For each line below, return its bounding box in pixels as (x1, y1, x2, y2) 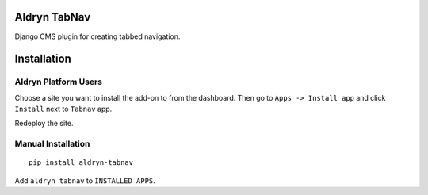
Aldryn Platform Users (14, 76, 103, 87)
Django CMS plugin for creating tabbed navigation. (14, 32, 181, 41)
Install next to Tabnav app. (14, 104, 113, 114)
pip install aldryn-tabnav (29, 159, 134, 167)
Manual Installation (14, 139, 90, 150)
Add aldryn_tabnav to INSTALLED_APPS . (14, 175, 156, 185)
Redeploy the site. (14, 119, 74, 128)
